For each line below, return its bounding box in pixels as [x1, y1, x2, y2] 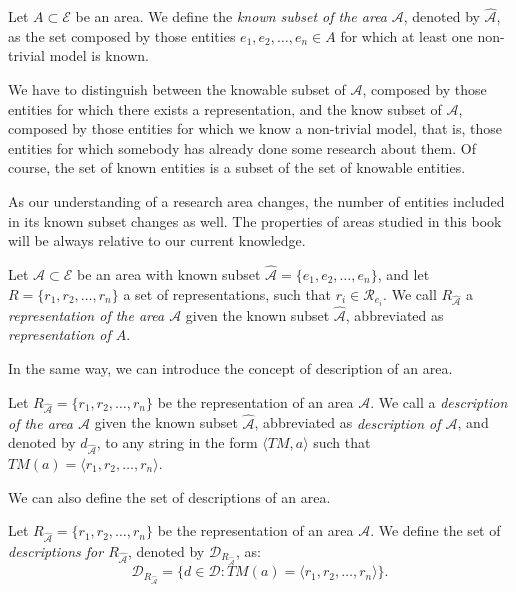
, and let [377, 263, 430, 284]
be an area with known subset [76, 263, 261, 284]
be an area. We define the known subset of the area [75, 6, 388, 27]
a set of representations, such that [123, 283, 332, 304]
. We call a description [370, 391, 508, 412]
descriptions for [8, 540, 104, 561]
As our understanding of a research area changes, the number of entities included [8, 190, 505, 211]
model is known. [49, 45, 149, 66]
